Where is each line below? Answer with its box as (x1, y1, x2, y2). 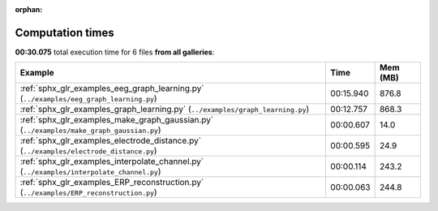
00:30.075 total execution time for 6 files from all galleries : (15, 47, 215, 57)
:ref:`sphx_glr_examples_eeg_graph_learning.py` (19, 83, 204, 94)
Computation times (15, 25, 114, 40)
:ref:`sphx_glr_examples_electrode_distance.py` (19, 135, 202, 146)
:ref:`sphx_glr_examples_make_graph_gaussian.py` (19, 114, 214, 126)
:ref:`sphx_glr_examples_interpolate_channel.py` (19, 156, 204, 167)
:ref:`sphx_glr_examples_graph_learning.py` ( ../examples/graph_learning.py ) (19, 104, 310, 115)
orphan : (15, 5, 43, 14)
